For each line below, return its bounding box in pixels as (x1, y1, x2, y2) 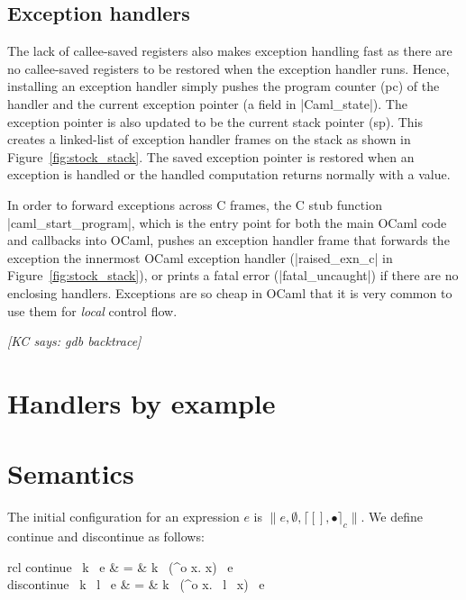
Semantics (7, 455, 134, 492)
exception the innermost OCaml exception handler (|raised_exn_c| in (7, 248, 393, 267)
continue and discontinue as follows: (7, 527, 205, 545)
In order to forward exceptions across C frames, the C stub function (7, 195, 382, 214)
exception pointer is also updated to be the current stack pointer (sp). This (7, 112, 423, 131)
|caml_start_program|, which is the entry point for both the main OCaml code (7, 213, 447, 232)
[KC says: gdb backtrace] (7, 332, 142, 350)
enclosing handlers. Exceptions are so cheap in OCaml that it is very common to (7, 283, 452, 302)
